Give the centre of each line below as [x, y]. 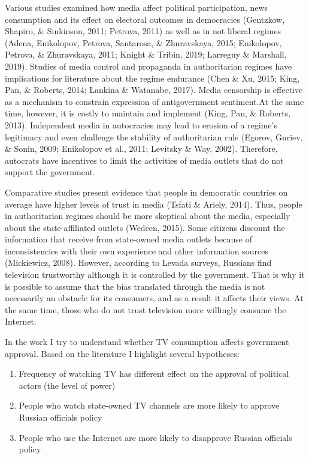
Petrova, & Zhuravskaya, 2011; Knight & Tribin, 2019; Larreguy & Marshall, [146, 54]
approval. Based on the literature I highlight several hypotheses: [122, 353]
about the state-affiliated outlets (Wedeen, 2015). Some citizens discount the [145, 227]
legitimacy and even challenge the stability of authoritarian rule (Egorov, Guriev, [154, 136]
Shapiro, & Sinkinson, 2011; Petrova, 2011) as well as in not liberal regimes [143, 31]
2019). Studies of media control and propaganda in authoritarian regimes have [149, 66]
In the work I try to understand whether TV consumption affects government [147, 342]
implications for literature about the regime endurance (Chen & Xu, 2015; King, [152, 78]
